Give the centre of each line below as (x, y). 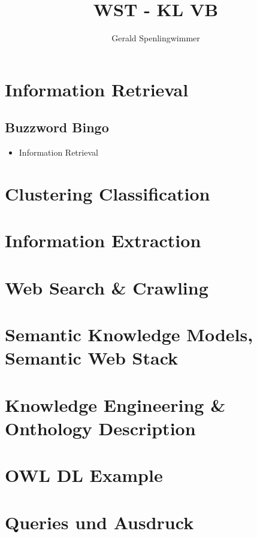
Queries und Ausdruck (99, 522)
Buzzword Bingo (57, 127)
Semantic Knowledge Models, (129, 334)
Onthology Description (100, 428)
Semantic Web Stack (92, 358)
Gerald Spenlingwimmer (156, 38)
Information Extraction (103, 240)
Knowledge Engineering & (115, 404)
